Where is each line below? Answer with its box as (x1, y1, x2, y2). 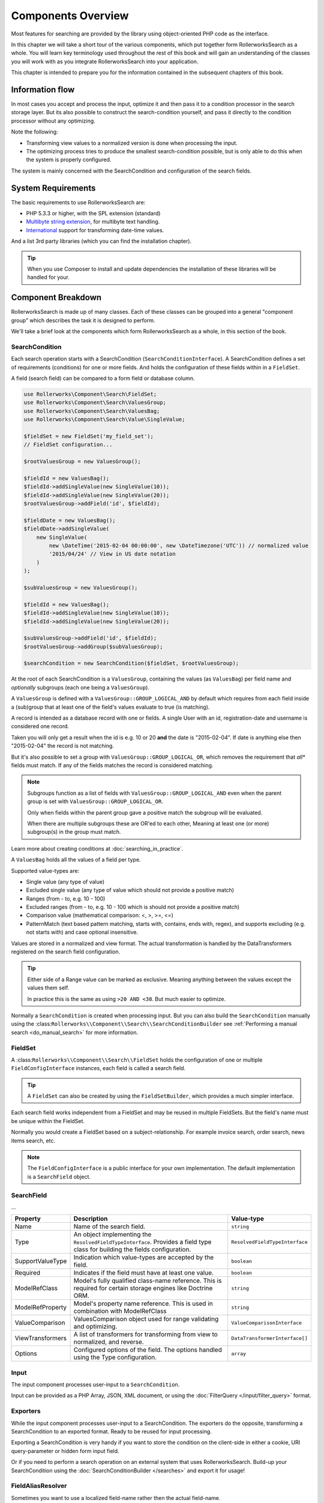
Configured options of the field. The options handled (73, 1345, 222, 1354)
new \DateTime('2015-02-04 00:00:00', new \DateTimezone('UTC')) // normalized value (49, 542, 309, 549)
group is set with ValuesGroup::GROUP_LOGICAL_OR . (27, 798, 163, 805)
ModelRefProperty (14, 1303, 67, 1312)
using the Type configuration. (73, 1353, 157, 1362)
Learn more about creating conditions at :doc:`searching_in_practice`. (11, 845, 184, 852)
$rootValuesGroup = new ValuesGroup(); (23, 458, 141, 465)
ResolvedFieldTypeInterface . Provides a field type (73, 1238, 212, 1246)
